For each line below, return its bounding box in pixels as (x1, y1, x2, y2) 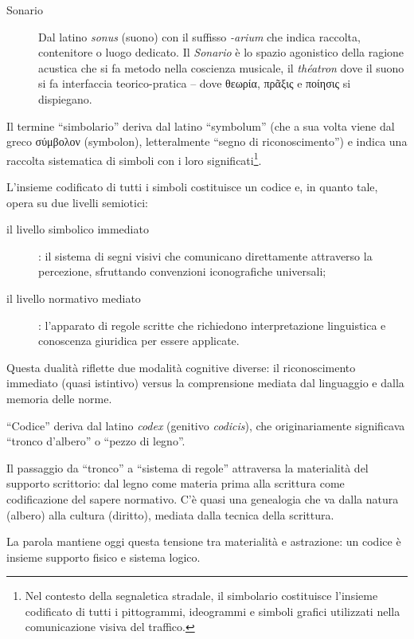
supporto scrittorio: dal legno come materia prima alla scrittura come (6, 475, 345, 492)
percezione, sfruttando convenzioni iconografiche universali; (38, 263, 326, 280)
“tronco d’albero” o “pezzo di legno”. (6, 433, 186, 449)
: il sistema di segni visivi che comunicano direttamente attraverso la (38, 247, 373, 264)
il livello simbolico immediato (6, 221, 149, 237)
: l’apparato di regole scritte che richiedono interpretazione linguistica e (38, 316, 386, 333)
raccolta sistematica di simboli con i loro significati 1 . (6, 149, 262, 168)
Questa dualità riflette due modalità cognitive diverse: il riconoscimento (6, 359, 356, 375)
